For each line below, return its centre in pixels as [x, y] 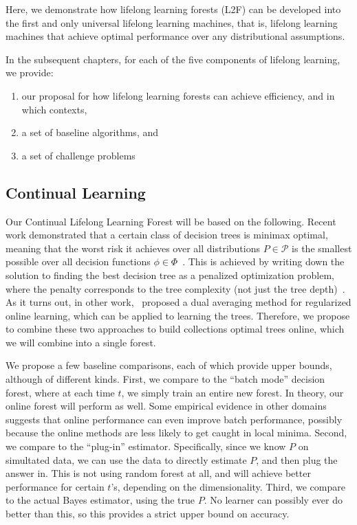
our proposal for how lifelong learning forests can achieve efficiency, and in [178, 95]
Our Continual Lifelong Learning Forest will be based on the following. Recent [171, 221]
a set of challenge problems [78, 155]
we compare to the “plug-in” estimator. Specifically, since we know [146, 446]
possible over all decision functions [78, 261]
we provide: [30, 72]
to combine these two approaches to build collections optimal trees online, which [175, 329]
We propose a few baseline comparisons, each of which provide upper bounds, [169, 365]
